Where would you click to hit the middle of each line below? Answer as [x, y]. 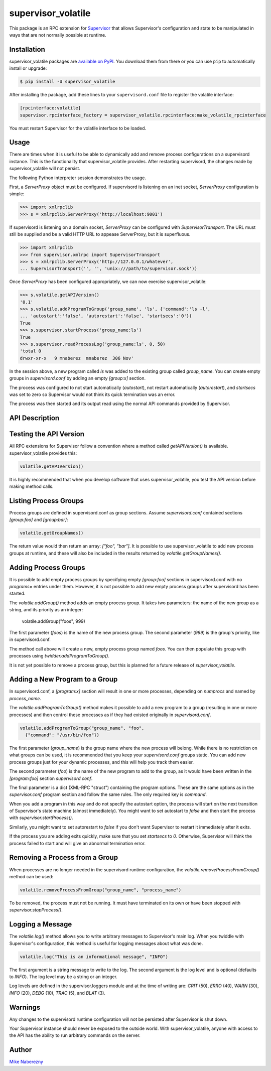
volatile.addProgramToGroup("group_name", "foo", [82, 728]
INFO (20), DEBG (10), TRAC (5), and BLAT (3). [57, 993]
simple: [17, 194]
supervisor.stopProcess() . [36, 910]
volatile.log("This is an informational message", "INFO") [94, 957]
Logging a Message [41, 924]
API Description [34, 418]
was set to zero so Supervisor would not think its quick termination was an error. [92, 394]
